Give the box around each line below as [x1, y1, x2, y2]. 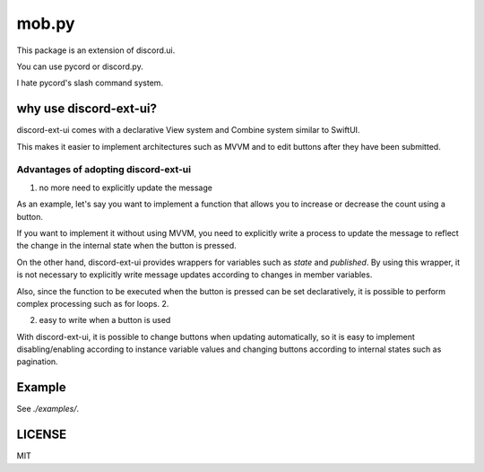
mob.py [16, 13, 75, 33]
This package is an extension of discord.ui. [16, 45, 176, 56]
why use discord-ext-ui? [16, 101, 157, 117]
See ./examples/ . [16, 404, 80, 415]
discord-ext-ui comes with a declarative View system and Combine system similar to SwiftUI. [16, 125, 360, 135]
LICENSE [16, 427, 67, 442]
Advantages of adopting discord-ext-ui [16, 163, 192, 176]
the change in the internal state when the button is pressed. [16, 240, 237, 251]
